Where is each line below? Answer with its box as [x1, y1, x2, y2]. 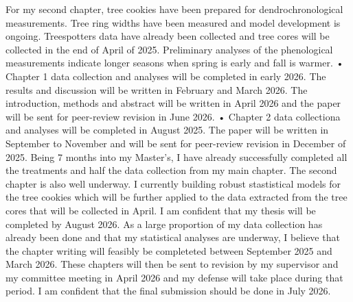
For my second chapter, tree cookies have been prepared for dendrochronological [5, 2, 343, 16]
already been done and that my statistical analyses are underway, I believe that [5, 230, 340, 244]
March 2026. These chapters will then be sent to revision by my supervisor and [5, 257, 339, 271]
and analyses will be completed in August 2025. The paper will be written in [5, 123, 329, 137]
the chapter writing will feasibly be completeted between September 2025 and [5, 243, 332, 257]
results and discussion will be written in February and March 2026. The [5, 82, 308, 97]
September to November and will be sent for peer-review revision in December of [5, 136, 346, 150]
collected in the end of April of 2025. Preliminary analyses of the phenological [5, 42, 333, 56]
